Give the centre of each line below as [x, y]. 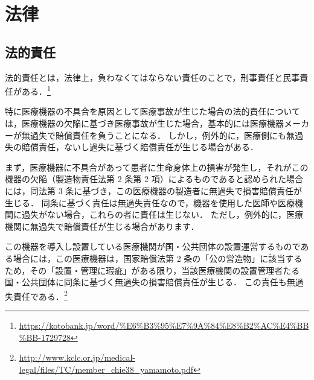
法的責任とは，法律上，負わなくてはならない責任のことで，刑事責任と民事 [152, 77]
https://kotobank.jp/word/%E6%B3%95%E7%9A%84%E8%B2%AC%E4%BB [164, 325]
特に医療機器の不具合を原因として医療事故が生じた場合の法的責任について [153, 111]
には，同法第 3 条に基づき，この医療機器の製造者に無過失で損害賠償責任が [153, 190]
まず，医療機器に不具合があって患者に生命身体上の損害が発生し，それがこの [157, 167]
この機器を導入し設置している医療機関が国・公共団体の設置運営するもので [153, 246]
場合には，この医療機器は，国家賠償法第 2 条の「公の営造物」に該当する [158, 258]
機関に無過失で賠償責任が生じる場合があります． [102, 226]
